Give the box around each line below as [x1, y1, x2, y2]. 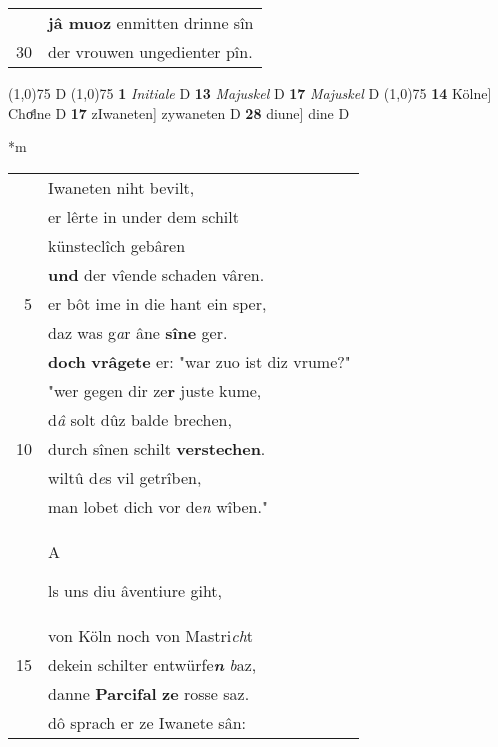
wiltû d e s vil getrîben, [48, 465, 202, 489]
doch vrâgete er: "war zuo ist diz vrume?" [48, 349, 351, 373]
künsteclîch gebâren [48, 233, 186, 257]
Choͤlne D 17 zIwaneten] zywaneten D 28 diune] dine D [8, 102, 350, 123]
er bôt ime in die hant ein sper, [48, 291, 267, 315]
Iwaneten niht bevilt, [48, 175, 195, 199]
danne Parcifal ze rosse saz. [48, 681, 250, 705]
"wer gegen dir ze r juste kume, [48, 378, 262, 402]
